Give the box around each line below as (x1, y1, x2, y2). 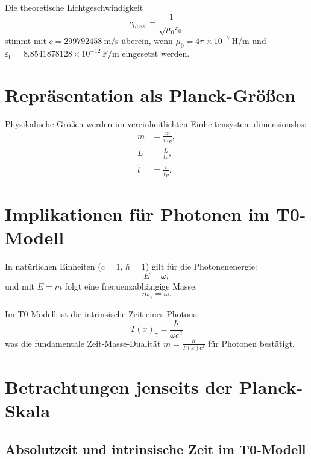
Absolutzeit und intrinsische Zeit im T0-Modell (5, 439, 306, 458)
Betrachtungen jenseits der (5, 375, 233, 399)
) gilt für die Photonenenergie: (145, 260, 257, 273)
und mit (5, 279, 35, 292)
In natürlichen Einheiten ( (5, 260, 101, 273)
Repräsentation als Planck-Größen (5, 83, 296, 107)
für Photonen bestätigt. (208, 337, 295, 349)
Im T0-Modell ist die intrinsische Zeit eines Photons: (5, 307, 199, 320)
